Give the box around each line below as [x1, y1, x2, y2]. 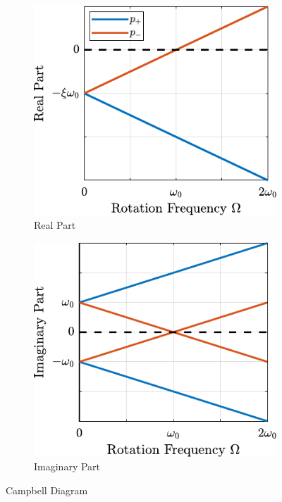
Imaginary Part [34, 459, 101, 474]
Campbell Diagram [6, 482, 88, 497]
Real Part [34, 218, 76, 232]
